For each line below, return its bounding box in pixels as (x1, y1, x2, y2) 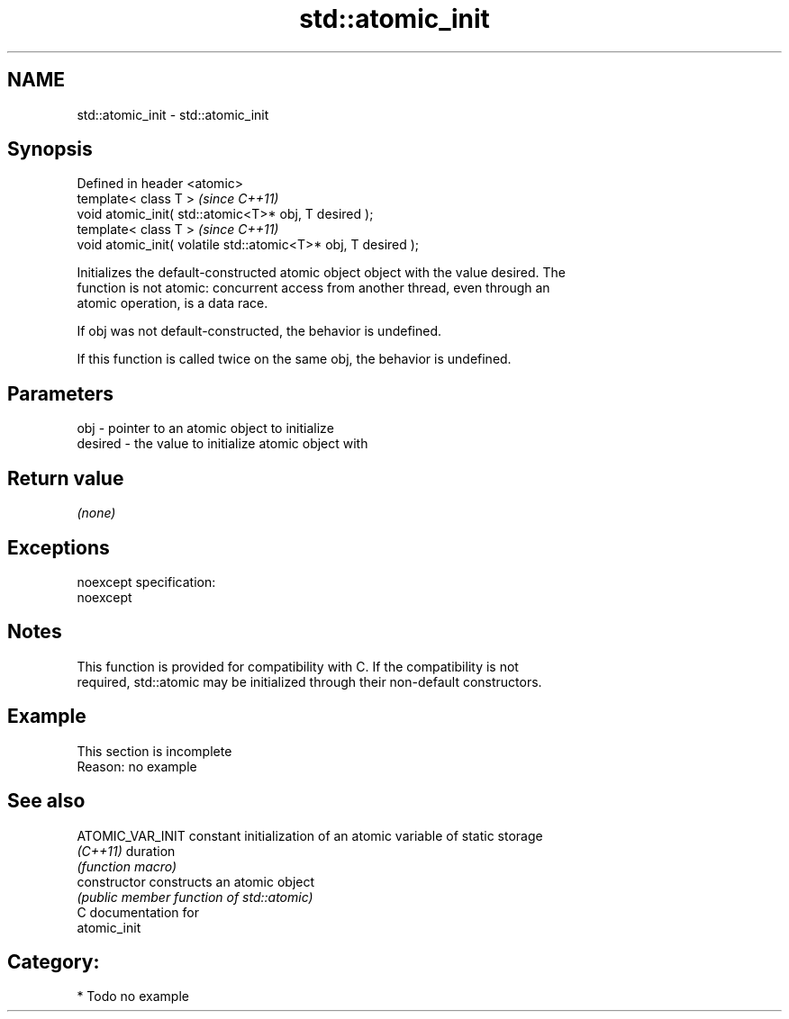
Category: (7, 950, 100, 973)
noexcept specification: (77, 573, 216, 590)
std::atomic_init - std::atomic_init (77, 106, 269, 122)
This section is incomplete (77, 743, 232, 759)
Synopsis (7, 138, 93, 161)
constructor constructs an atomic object (77, 873, 315, 889)
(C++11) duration (77, 843, 176, 859)
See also (7, 789, 86, 813)
